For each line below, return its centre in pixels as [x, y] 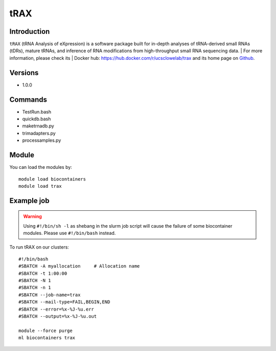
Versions [24, 72]
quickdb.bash [37, 119]
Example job [29, 200]
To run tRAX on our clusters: [39, 247]
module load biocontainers [52, 179]
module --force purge [45, 331]
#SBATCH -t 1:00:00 [43, 273]
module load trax [40, 186]
